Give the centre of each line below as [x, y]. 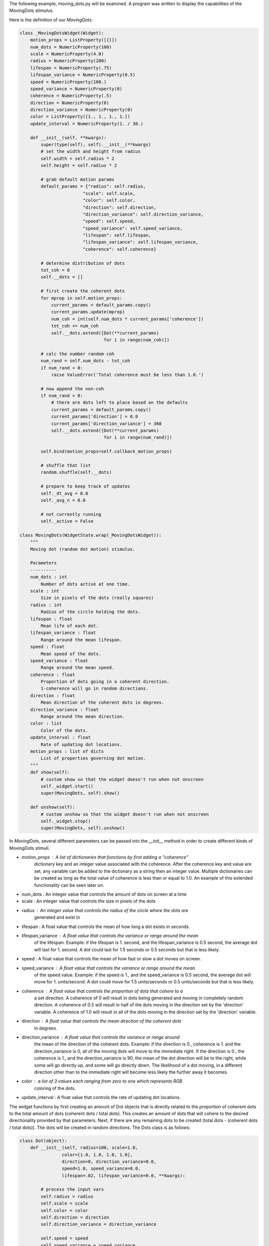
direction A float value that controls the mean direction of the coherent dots [102, 1021]
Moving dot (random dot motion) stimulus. [83, 549]
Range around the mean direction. [83, 717]
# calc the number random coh [77, 354]
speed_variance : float [59, 661]
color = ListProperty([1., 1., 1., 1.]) [80, 117]
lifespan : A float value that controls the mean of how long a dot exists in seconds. [106, 927]
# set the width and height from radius [91, 152]
